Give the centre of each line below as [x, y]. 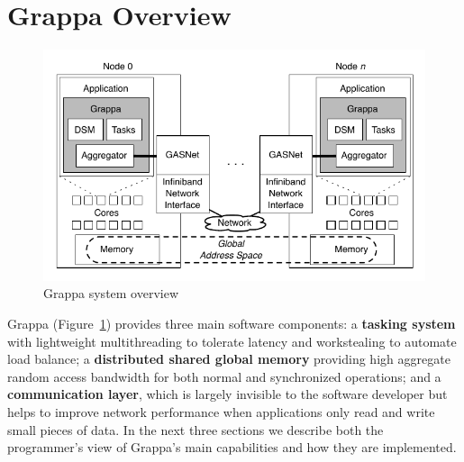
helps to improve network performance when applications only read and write [221, 412]
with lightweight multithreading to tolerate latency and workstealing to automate [232, 341]
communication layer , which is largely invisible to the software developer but [227, 394]
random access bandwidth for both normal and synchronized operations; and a [224, 376]
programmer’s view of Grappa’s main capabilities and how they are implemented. [232, 447]
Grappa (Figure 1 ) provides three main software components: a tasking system [232, 324]
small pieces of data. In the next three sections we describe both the [196, 429]
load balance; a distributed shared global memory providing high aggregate [229, 359]
